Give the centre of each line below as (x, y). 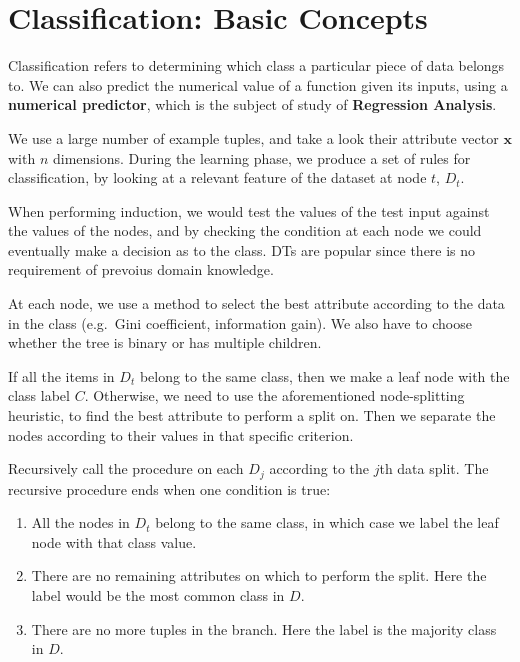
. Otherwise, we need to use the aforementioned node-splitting (274, 395)
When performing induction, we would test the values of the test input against (249, 210)
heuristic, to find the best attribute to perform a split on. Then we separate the (252, 415)
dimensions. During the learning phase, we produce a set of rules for (261, 157)
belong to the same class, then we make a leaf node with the (324, 375)
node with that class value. (114, 541)
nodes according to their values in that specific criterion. (181, 434)
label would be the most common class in (158, 595)
